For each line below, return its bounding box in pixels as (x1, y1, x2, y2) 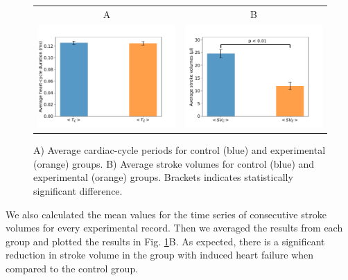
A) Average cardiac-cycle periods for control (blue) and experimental (33, 143, 326, 157)
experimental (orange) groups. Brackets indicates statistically (33, 170, 293, 184)
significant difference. (33, 184, 123, 198)
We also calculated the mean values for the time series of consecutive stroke (6, 207, 327, 221)
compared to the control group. (6, 261, 139, 275)
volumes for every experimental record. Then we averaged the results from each (6, 220, 343, 235)
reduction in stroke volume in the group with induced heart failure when (6, 247, 314, 262)
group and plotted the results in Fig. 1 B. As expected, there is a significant (6, 234, 325, 248)
